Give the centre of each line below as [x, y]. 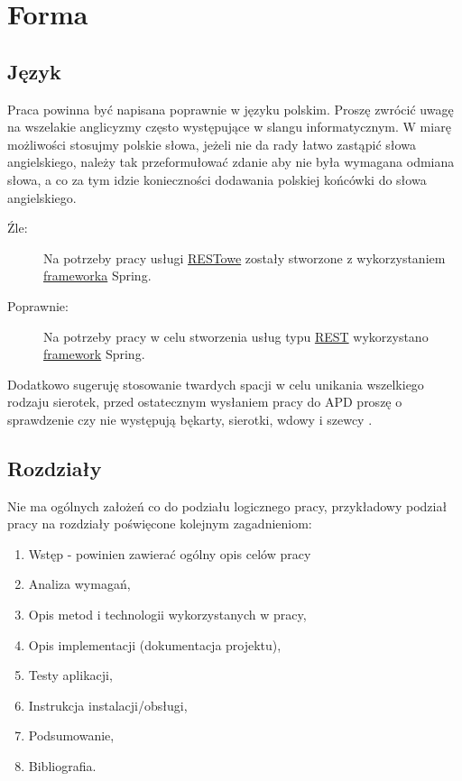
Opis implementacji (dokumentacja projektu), [155, 644]
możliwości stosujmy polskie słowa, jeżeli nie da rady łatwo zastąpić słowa [212, 144]
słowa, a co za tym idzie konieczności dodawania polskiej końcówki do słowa [217, 179]
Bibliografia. [62, 766]
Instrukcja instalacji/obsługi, [108, 705]
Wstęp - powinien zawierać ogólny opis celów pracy [170, 553]
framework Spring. [94, 354]
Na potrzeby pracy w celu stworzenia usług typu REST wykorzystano [236, 336]
